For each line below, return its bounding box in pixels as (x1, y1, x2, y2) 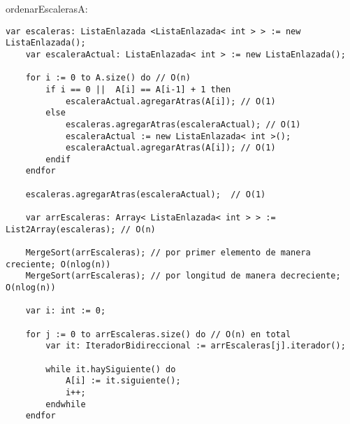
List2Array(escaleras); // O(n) (6, 224, 156, 234)
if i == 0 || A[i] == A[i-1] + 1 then (45, 84, 231, 94)
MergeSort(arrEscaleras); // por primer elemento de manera (25, 248, 311, 258)
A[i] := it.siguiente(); (65, 376, 181, 386)
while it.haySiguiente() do (45, 364, 176, 374)
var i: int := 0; (25, 306, 106, 316)
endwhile (45, 399, 86, 409)
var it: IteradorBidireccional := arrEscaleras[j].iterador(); (45, 341, 346, 351)
